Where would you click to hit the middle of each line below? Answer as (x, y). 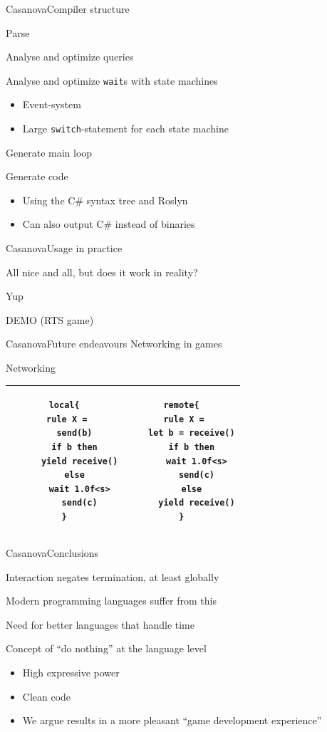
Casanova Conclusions (52, 552)
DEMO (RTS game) (50, 319)
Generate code (37, 176)
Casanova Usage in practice (64, 248)
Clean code (47, 696)
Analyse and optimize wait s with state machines (112, 80)
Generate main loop (49, 152)
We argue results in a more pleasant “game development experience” (172, 720)
